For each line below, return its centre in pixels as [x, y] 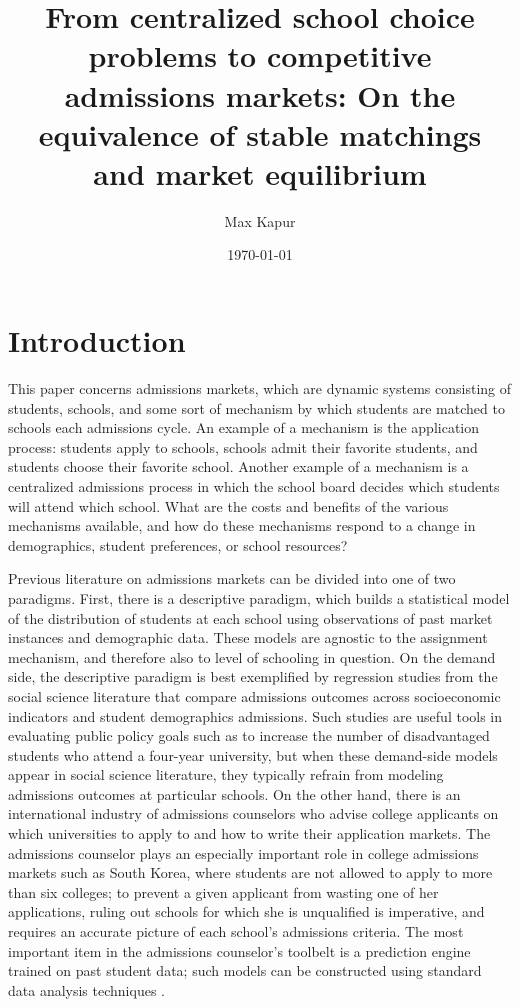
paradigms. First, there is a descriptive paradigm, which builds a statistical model [259, 597]
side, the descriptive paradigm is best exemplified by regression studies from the [253, 676]
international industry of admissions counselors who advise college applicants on [253, 813]
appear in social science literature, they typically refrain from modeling [226, 774]
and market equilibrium [260, 172]
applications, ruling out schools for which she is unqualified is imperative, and [246, 911]
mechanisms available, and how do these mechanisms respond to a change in [242, 525]
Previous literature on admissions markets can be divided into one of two [232, 578]
